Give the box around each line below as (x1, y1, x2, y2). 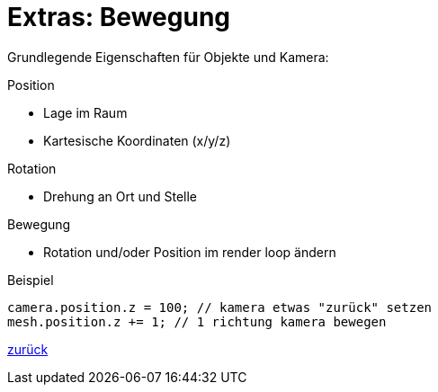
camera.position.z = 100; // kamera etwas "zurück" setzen (7, 299, 433, 315)
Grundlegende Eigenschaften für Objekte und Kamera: (7, 49, 329, 65)
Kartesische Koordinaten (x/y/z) (43, 132, 231, 148)
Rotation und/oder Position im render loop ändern (43, 244, 336, 260)
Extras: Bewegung (7, 2, 231, 32)
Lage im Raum (43, 104, 128, 120)
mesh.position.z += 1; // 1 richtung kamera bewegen (7, 314, 387, 329)
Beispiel (7, 272, 54, 288)
